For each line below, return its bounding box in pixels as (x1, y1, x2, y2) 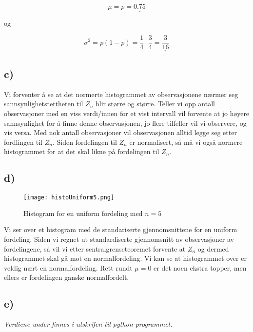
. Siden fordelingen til (52, 137, 117, 147)
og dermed (197, 243, 229, 254)
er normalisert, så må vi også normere (129, 137, 243, 147)
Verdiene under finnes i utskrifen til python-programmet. (4, 319, 173, 329)
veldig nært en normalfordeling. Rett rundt (4, 262, 133, 273)
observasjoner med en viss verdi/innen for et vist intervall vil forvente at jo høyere (4, 108, 250, 118)
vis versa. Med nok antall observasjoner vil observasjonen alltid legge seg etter (4, 127, 237, 137)
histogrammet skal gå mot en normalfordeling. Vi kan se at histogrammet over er (4, 253, 247, 263)
